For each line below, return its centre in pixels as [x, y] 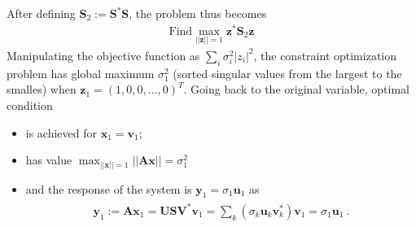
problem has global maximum [81, 73]
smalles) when [42, 89]
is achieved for [61, 132]
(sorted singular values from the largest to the [287, 73]
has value [49, 160]
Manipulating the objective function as [103, 55]
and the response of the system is [109, 188]
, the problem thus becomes [198, 13]
